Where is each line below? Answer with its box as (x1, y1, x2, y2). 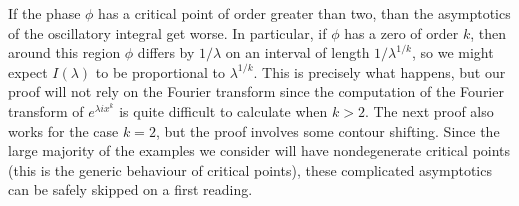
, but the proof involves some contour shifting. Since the (155, 120, 500, 141)
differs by (137, 42, 195, 63)
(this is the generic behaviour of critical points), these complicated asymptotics (8, 159, 492, 180)
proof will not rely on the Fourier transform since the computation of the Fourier (8, 81, 504, 102)
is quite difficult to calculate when (119, 100, 328, 121)
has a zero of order (344, 22, 459, 43)
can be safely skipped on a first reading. (8, 179, 253, 200)
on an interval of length (225, 42, 370, 63)
